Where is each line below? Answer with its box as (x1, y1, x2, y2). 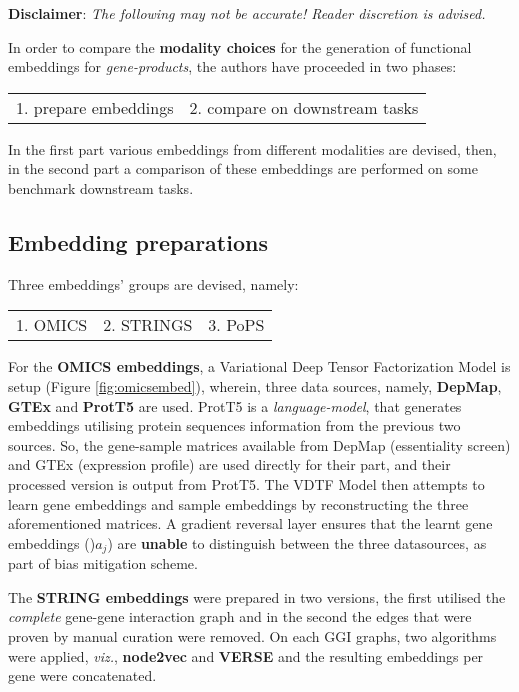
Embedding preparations (8, 226, 268, 257)
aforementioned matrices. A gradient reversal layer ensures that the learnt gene (8, 513, 493, 534)
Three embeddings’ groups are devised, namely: (8, 273, 299, 294)
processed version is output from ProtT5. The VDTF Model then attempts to (8, 473, 485, 494)
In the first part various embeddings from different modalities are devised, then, (8, 138, 497, 159)
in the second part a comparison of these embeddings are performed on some (8, 158, 478, 179)
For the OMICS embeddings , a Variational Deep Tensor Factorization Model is (8, 356, 511, 377)
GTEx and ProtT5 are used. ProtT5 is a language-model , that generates (8, 395, 462, 416)
